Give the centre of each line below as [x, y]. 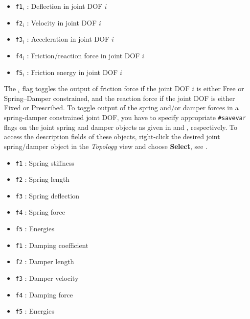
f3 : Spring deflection [47, 195]
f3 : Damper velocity [47, 278]
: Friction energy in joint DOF [72, 72]
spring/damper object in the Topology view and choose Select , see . [106, 146]
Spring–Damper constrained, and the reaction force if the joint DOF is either [120, 98]
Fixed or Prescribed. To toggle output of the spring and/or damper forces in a [121, 108]
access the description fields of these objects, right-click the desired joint [112, 136]
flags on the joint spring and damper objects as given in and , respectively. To [121, 127]
